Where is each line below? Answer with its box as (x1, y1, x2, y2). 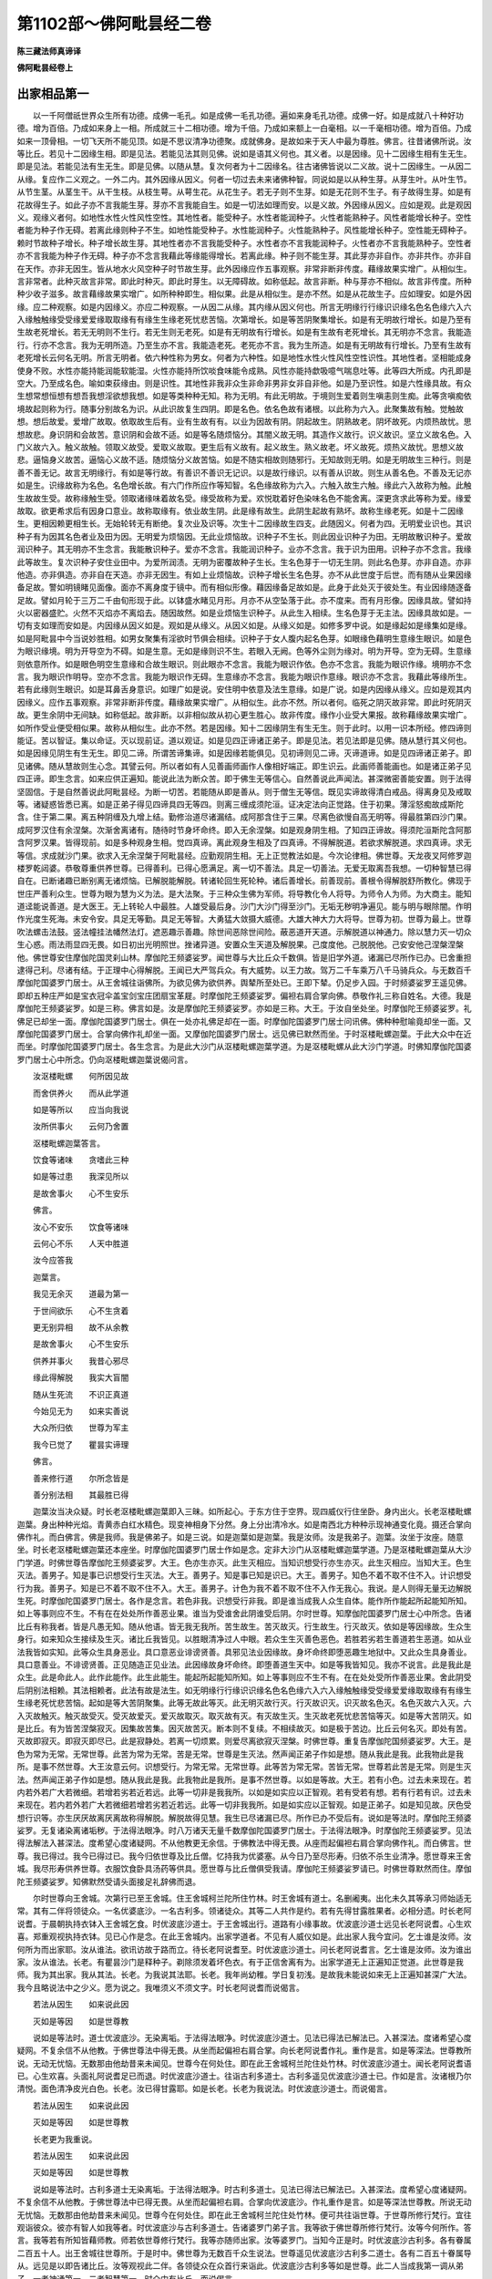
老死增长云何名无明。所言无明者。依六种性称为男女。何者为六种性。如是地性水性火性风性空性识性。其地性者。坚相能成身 (16, 352, 472, 364)
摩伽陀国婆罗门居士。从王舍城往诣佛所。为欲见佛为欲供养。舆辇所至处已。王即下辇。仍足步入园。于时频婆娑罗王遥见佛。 (16, 977, 472, 988)
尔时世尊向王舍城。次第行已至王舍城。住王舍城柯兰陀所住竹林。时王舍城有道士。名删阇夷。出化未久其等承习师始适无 (32, 1892, 472, 1904)
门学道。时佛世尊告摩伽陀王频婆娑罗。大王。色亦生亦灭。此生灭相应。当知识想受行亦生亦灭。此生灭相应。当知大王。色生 (16, 1557, 472, 1568)
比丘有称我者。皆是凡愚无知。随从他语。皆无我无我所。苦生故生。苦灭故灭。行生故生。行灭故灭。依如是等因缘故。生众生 (16, 1621, 472, 1632)
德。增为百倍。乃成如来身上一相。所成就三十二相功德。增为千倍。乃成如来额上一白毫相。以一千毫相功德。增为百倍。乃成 (16, 123, 472, 134)
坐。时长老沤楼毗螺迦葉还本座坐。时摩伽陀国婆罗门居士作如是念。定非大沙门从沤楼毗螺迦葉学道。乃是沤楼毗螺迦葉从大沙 (16, 1544, 472, 1555)
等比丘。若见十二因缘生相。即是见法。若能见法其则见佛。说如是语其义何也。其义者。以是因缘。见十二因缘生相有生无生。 (16, 149, 472, 160)
